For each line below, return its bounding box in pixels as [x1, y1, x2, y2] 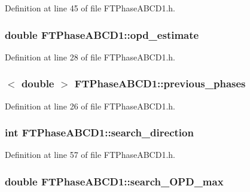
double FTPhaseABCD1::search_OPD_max [5, 173, 224, 188]
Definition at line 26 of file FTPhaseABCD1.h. [5, 99, 175, 112]
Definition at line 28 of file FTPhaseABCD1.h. [5, 50, 175, 63]
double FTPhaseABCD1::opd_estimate [5, 27, 199, 42]
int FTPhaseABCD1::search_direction [5, 125, 194, 140]
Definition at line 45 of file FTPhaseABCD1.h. [5, 2, 175, 14]
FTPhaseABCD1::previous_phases [74, 76, 246, 91]
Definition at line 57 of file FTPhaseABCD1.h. [5, 148, 175, 161]
